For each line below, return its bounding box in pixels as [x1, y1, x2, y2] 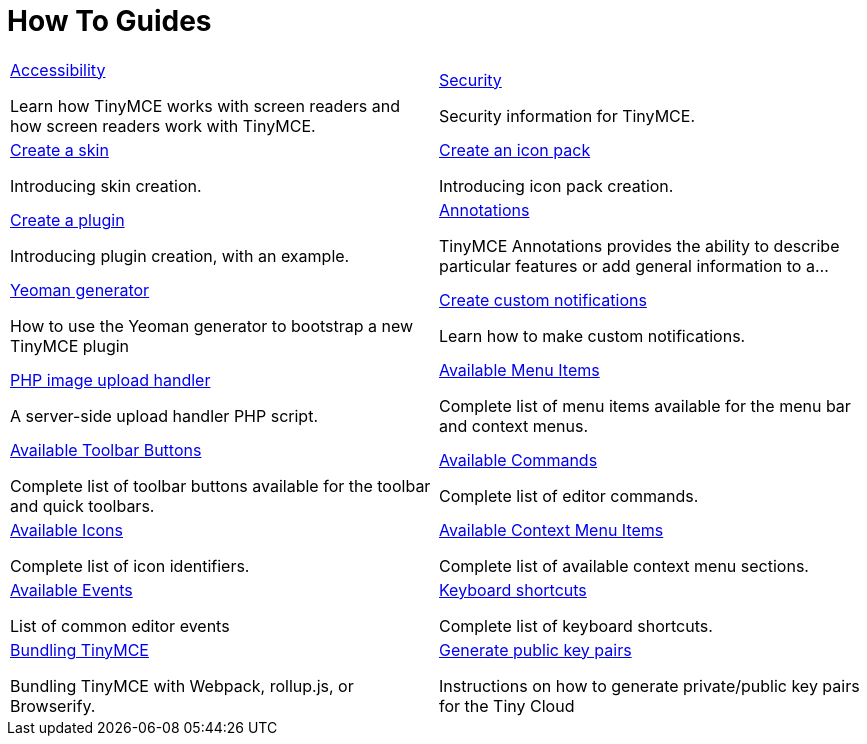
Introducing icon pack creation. [439, 175, 674, 196]
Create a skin [10, 139, 109, 160]
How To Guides [7, 4, 212, 38]
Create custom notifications [439, 289, 647, 310]
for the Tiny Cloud [439, 695, 575, 716]
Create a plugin [10, 209, 125, 230]
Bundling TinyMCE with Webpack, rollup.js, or [10, 675, 354, 696]
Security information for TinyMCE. [439, 105, 696, 126]
